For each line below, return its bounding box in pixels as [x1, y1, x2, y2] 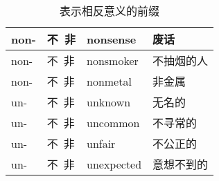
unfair [86, 135, 116, 151]
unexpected [86, 155, 142, 172]
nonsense [86, 30, 137, 47]
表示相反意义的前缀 [60, 3, 160, 19]
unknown [86, 93, 131, 110]
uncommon [86, 114, 140, 131]
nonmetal [86, 73, 132, 89]
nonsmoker [86, 52, 139, 68]
